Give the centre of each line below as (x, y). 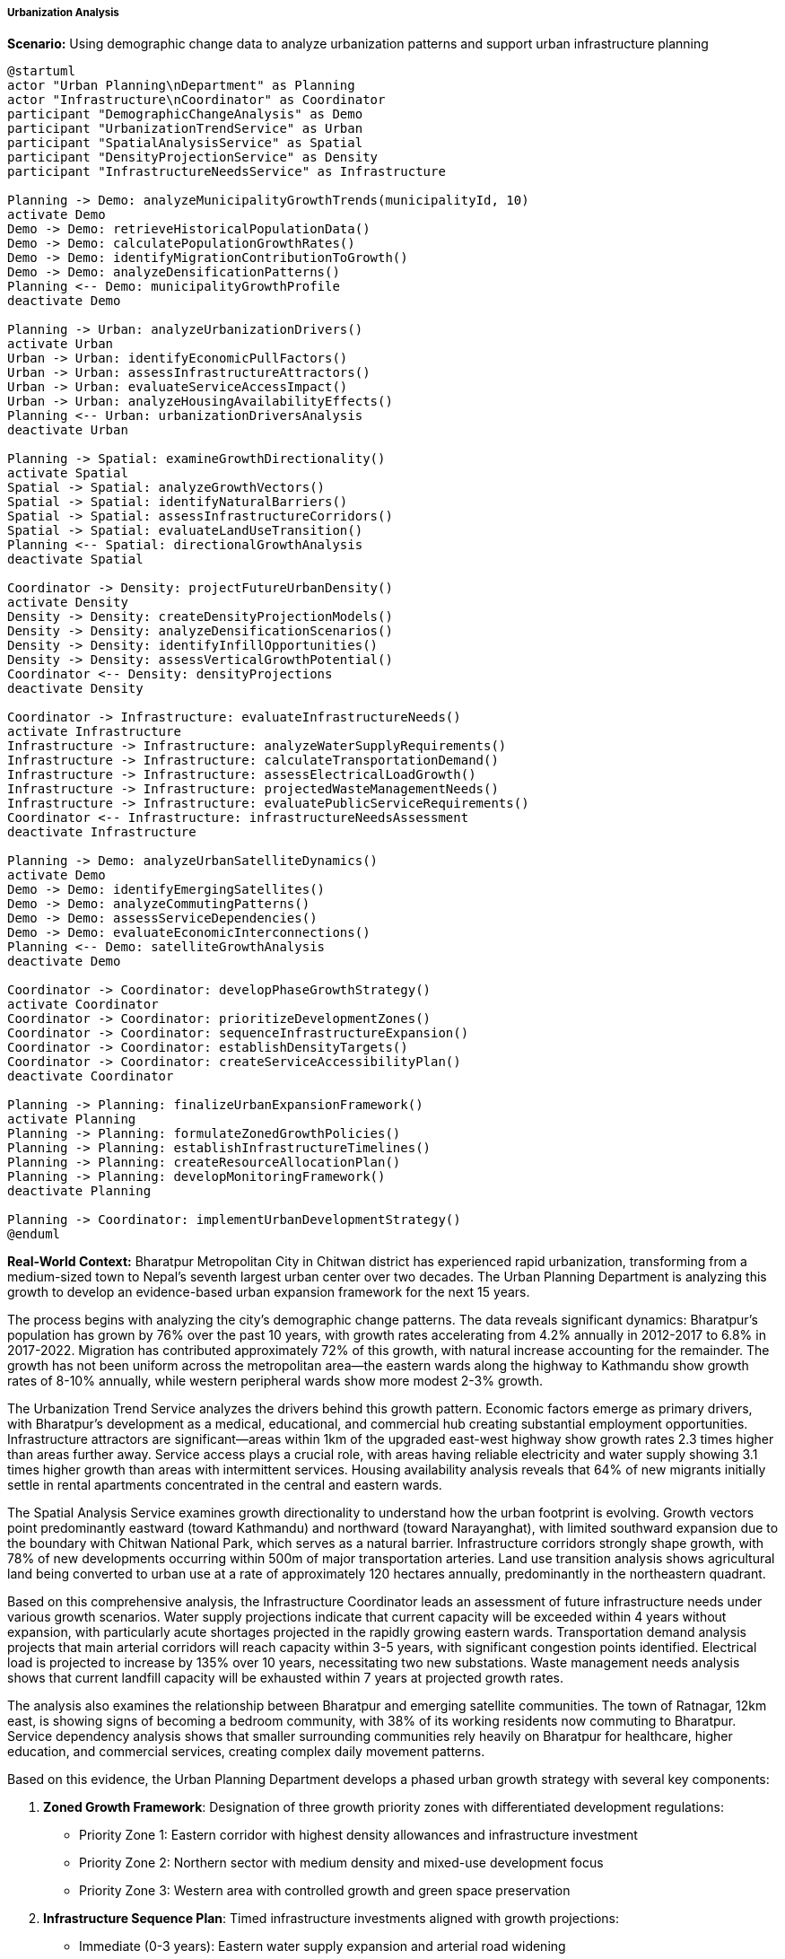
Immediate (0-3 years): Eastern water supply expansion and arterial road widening (323, 1946)
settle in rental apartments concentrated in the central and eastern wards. (225, 1485)
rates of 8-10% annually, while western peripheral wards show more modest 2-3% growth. (275, 1381)
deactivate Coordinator (91, 1076)
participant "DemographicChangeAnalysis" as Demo (185, 114)
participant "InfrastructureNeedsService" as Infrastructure (227, 172)
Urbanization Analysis (63, 13)
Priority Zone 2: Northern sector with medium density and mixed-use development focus (341, 1863)
